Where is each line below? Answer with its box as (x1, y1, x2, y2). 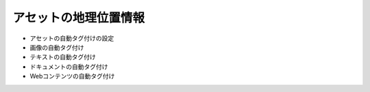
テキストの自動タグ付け (29, 53, 96, 61)
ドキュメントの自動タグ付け (29, 62, 108, 71)
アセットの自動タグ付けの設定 (29, 34, 114, 42)
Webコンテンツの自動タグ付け (29, 72, 115, 80)
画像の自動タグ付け (29, 43, 84, 51)
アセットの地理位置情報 (12, 10, 145, 25)
